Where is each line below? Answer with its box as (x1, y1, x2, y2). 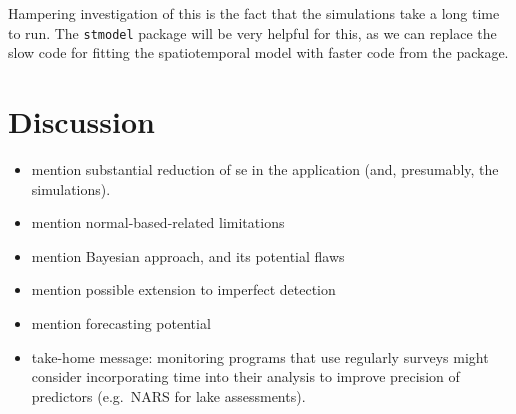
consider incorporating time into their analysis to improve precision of (31, 366, 460, 387)
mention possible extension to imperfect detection (31, 279, 336, 300)
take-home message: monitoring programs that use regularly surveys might (31, 346, 489, 367)
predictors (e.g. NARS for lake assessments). (31, 385, 306, 406)
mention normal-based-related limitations (31, 212, 285, 233)
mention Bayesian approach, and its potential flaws (31, 245, 345, 266)
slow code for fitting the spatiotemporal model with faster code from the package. (8, 42, 509, 63)
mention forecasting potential (31, 312, 211, 333)
